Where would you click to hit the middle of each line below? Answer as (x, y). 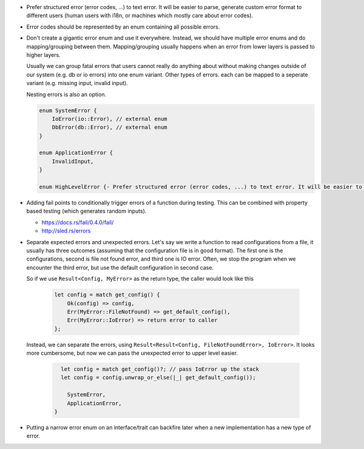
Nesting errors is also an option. (66, 94)
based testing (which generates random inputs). (86, 211)
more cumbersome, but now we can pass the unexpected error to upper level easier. (132, 353)
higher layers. (43, 55)
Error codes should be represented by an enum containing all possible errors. (123, 27)
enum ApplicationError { (76, 153)
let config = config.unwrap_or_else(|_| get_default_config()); (158, 378)
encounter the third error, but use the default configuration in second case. (120, 267)
